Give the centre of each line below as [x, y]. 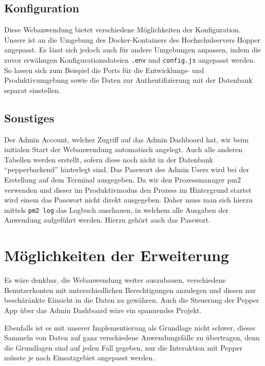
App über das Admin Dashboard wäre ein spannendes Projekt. [103, 310]
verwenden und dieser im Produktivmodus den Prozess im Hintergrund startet [128, 189]
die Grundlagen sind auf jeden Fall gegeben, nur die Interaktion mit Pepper [123, 347]
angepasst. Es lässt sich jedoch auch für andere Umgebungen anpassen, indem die [133, 50]
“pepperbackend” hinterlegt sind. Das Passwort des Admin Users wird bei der [127, 169]
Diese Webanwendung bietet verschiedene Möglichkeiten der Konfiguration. [122, 30]
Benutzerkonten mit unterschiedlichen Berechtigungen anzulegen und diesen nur [130, 290]
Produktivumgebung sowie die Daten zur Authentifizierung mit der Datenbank [128, 80]
